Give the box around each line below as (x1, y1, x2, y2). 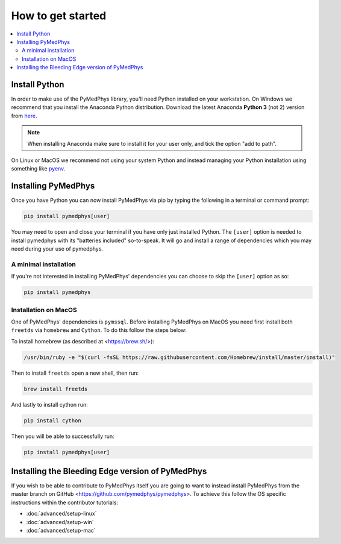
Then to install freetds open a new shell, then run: (11, 369, 139, 377)
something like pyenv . (11, 165, 66, 172)
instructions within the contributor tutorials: (11, 499, 119, 506)
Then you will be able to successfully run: (11, 433, 114, 440)
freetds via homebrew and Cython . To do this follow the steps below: (11, 327, 187, 334)
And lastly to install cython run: (11, 401, 89, 408)
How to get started (11, 9, 107, 22)
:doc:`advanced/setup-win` (26, 518, 94, 525)
